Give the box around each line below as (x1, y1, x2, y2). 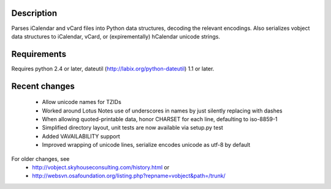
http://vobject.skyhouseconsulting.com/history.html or (32, 163, 170, 171)
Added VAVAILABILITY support (42, 132, 121, 140)
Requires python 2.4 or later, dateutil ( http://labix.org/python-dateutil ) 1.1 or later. (11, 65, 215, 72)
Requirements (11, 49, 67, 59)
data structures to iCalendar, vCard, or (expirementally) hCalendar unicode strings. (11, 32, 221, 40)
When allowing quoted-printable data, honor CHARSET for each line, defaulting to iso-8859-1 (42, 116, 278, 122)
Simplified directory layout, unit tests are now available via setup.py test (42, 124, 224, 132)
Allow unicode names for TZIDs (42, 98, 122, 106)
